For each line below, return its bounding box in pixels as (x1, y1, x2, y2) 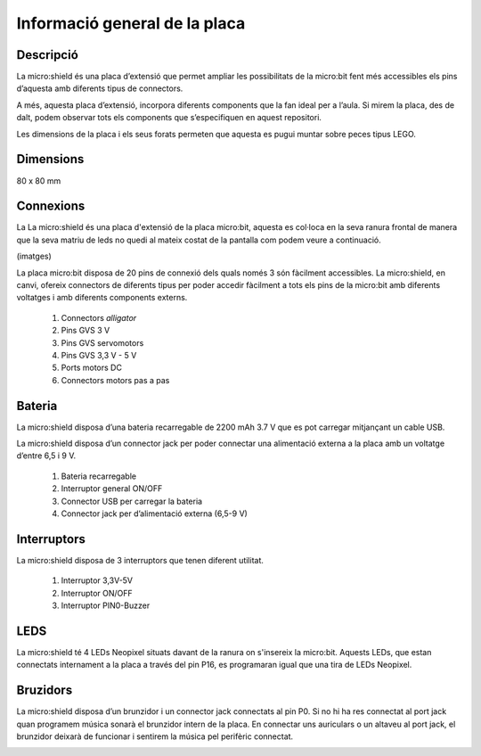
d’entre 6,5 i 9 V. (16, 450, 77, 461)
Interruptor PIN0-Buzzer (61, 600, 151, 611)
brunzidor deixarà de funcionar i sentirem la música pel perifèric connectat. (16, 731, 294, 742)
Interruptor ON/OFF (61, 588, 133, 598)
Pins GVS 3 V (61, 325, 110, 336)
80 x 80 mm (16, 175, 61, 186)
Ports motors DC (61, 362, 122, 374)
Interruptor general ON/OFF (61, 483, 163, 494)
